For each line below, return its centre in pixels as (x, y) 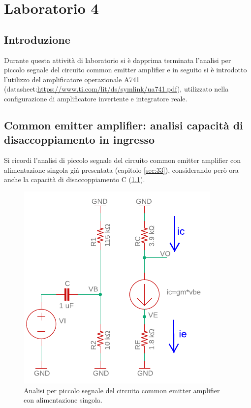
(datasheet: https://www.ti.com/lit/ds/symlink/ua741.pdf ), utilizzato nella (116, 89)
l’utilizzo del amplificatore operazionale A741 (72, 79)
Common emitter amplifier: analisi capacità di (124, 125)
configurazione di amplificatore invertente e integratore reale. (96, 98)
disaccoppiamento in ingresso (79, 140)
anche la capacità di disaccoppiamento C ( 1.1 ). (75, 179)
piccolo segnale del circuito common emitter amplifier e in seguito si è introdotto (125, 70)
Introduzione (37, 39)
